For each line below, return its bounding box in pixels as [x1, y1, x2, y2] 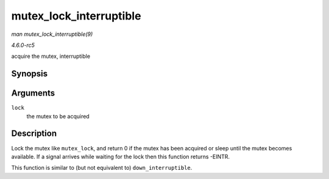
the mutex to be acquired [26, 113, 90, 120]
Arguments [11, 88, 55, 99]
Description [11, 128, 57, 139]
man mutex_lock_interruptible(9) [11, 30, 93, 38]
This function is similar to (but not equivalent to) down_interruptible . [11, 164, 193, 172]
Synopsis [11, 69, 48, 79]
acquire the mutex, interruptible [11, 52, 91, 60]
